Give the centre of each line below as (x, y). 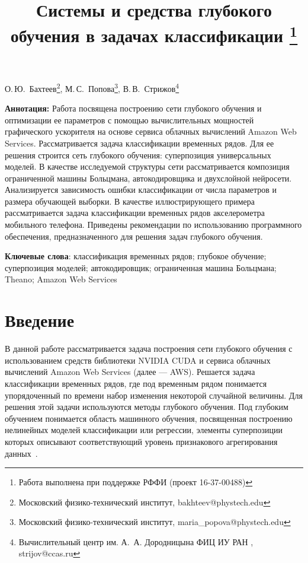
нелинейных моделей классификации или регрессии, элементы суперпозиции (144, 430)
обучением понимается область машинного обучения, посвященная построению (149, 418)
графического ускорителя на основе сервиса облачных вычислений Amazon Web (151, 131)
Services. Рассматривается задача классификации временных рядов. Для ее (139, 143)
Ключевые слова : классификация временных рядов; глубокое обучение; (136, 256)
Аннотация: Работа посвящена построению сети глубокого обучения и (133, 108)
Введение (40, 320)
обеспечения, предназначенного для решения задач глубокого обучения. (134, 236)
